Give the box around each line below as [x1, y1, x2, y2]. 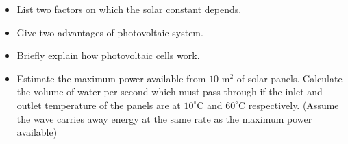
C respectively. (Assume [238, 97, 339, 112]
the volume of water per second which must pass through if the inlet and [16, 84, 323, 99]
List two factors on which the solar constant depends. [16, 2, 242, 16]
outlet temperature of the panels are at [16, 97, 181, 112]
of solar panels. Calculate [236, 71, 343, 85]
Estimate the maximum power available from [16, 71, 206, 85]
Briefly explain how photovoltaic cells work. [16, 48, 200, 62]
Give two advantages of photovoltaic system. [16, 25, 203, 39]
